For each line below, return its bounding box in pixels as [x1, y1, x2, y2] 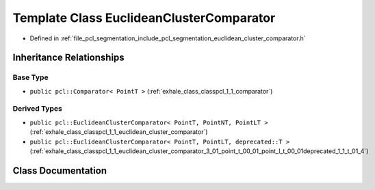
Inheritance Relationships [12, 52, 125, 64]
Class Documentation [12, 165, 107, 176]
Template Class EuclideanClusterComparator [12, 10, 276, 25]
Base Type [12, 72, 49, 82]
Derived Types [12, 104, 63, 113]
